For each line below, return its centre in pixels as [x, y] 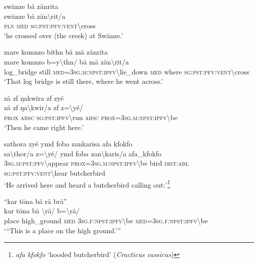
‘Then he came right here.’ [44, 127]
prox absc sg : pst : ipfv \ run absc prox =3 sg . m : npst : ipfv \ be [91, 117]
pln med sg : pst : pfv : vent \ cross [50, 26]
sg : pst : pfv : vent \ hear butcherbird [55, 172]
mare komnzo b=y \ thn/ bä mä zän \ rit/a [66, 61]
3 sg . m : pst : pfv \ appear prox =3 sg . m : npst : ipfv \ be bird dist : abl [97, 163]
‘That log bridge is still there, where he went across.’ [84, 81]
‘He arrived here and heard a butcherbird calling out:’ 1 [87, 184]
